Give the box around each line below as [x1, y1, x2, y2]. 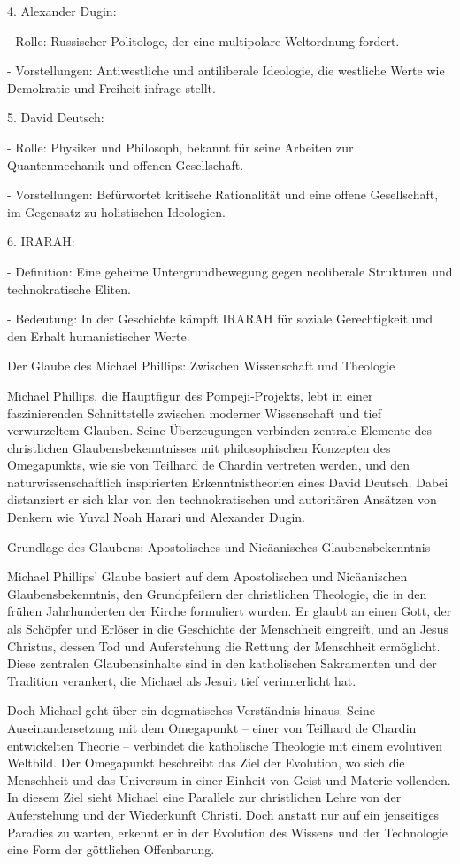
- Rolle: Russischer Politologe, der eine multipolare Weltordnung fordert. [7, 31, 400, 50]
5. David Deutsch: [7, 108, 104, 127]
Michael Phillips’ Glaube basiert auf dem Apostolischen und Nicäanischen [7, 567, 408, 586]
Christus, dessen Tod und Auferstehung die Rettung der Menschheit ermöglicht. [7, 636, 441, 655]
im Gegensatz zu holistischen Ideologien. [7, 202, 226, 221]
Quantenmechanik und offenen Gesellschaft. [7, 155, 244, 174]
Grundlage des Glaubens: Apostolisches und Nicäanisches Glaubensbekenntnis [7, 537, 431, 556]
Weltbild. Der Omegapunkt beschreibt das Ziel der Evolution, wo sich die [7, 753, 405, 772]
